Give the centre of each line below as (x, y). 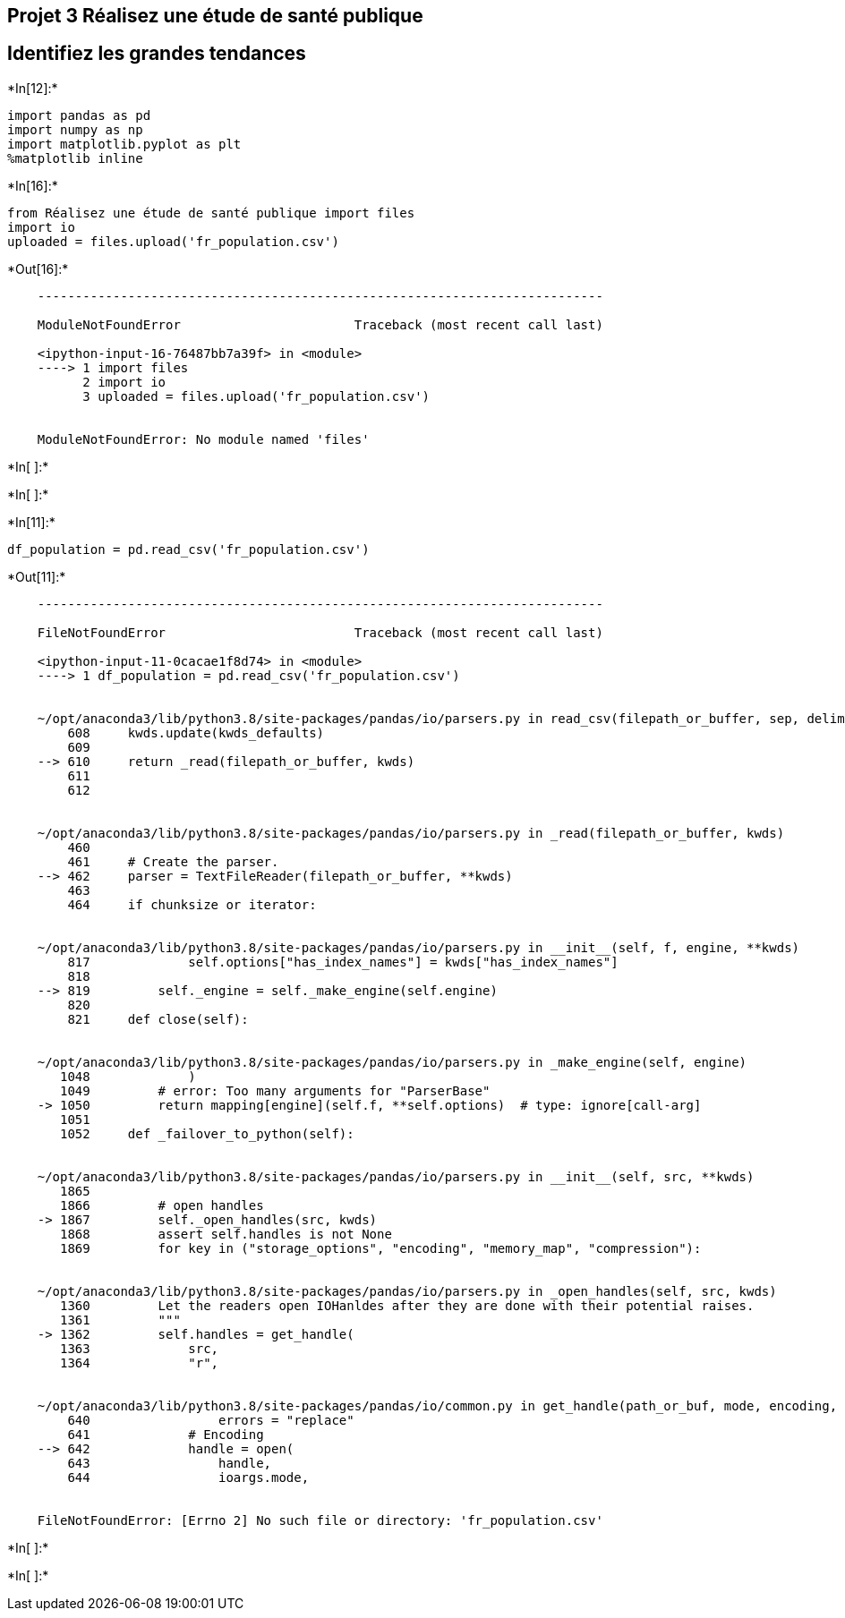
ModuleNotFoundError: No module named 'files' (203, 439)
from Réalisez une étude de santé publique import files (211, 213)
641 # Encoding (166, 1434)
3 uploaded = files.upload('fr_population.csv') (256, 396)
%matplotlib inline (75, 158)
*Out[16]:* (38, 268)
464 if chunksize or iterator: (192, 904)
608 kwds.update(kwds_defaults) (196, 732)
